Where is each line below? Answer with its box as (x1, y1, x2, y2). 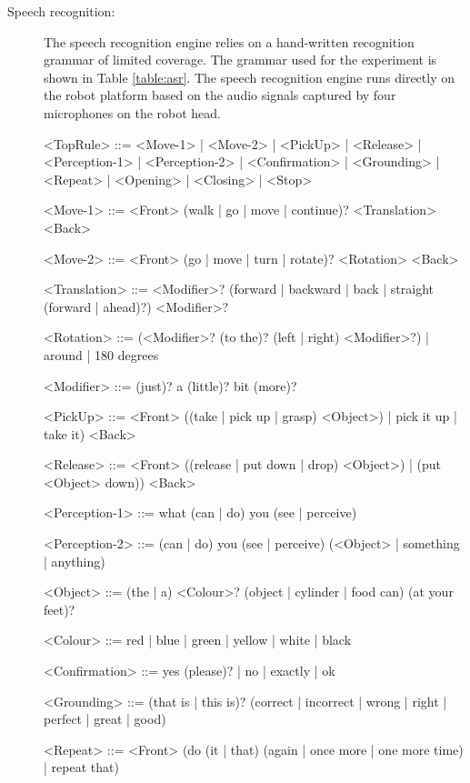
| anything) (44, 551, 105, 570)
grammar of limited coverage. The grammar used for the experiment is (44, 50, 437, 69)
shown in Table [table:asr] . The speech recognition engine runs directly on (44, 67, 455, 86)
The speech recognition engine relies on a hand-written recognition (44, 32, 415, 51)
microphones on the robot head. (44, 103, 222, 122)
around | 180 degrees (44, 345, 159, 364)
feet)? (44, 599, 75, 618)
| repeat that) (44, 758, 119, 777)
